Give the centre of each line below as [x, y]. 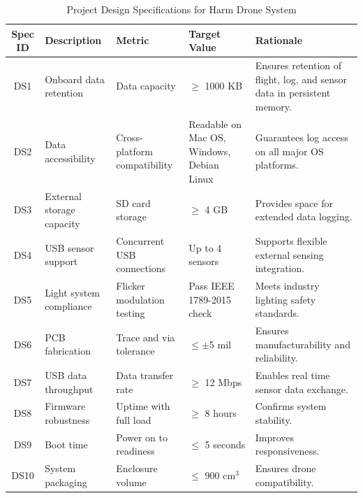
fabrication [68, 351]
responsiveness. [287, 451]
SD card [133, 202]
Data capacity [146, 86]
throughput [69, 389]
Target [205, 33]
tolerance [135, 351]
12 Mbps [223, 382]
